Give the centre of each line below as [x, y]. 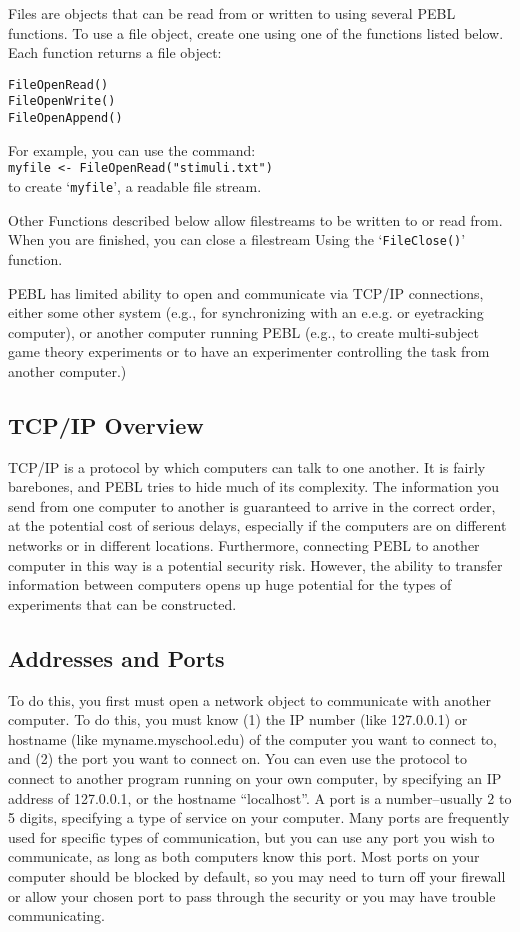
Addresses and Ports [116, 657]
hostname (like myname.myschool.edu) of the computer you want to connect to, [252, 738]
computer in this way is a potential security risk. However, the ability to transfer [255, 564]
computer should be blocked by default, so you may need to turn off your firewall [257, 875]
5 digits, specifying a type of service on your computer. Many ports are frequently [259, 817]
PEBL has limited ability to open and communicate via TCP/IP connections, [246, 292]
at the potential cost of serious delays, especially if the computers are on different [257, 525]
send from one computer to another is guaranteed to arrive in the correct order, [252, 505]
